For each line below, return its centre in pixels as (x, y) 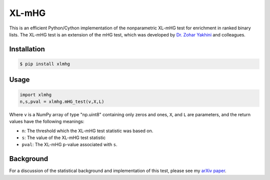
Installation (27, 49)
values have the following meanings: (47, 122)
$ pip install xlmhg (45, 64)
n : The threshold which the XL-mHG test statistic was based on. (87, 131)
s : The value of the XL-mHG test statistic (64, 138)
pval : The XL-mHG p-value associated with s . (69, 145)
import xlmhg (36, 94)
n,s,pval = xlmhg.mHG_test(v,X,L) (62, 101)
